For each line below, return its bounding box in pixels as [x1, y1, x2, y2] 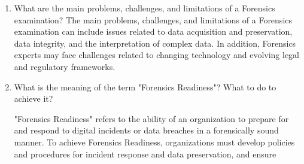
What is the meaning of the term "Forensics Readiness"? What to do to [14, 80, 276, 93]
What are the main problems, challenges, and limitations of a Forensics [14, 2, 275, 14]
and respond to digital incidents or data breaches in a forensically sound [14, 124, 279, 136]
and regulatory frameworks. [14, 60, 115, 72]
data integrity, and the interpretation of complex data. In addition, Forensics [14, 37, 296, 49]
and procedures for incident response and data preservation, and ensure [14, 147, 276, 160]
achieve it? [14, 92, 53, 105]
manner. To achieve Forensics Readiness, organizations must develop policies [14, 135, 295, 148]
